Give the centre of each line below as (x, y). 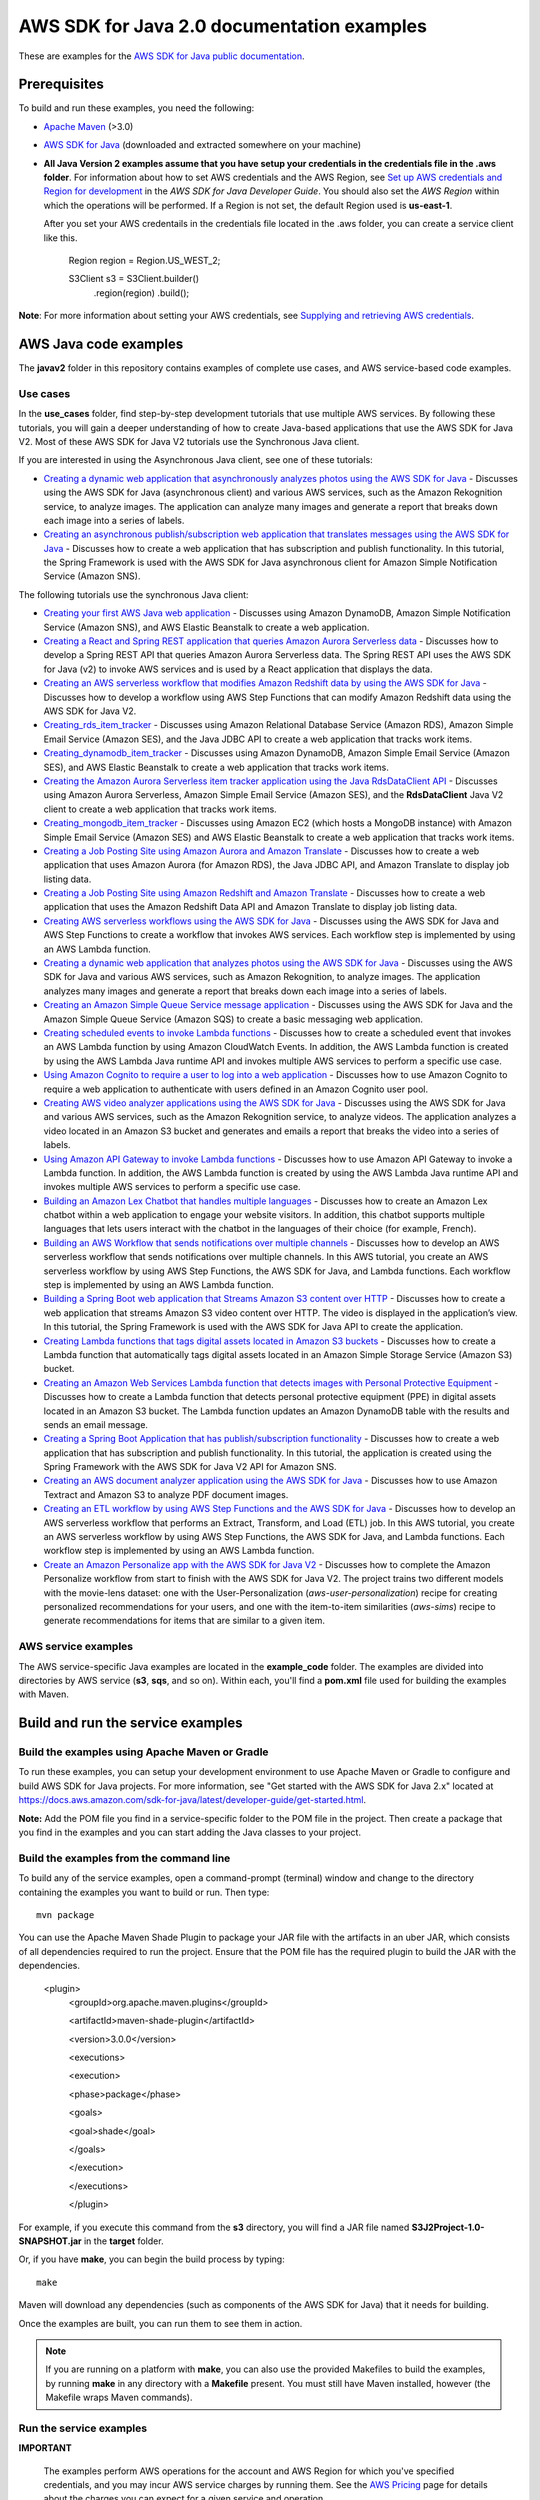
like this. (60, 237)
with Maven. (44, 1694)
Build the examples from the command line (124, 1858)
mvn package (65, 1914)
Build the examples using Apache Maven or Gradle (143, 1752)
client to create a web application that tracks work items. (160, 809)
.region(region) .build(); (141, 292)
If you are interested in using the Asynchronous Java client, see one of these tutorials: (196, 460)
